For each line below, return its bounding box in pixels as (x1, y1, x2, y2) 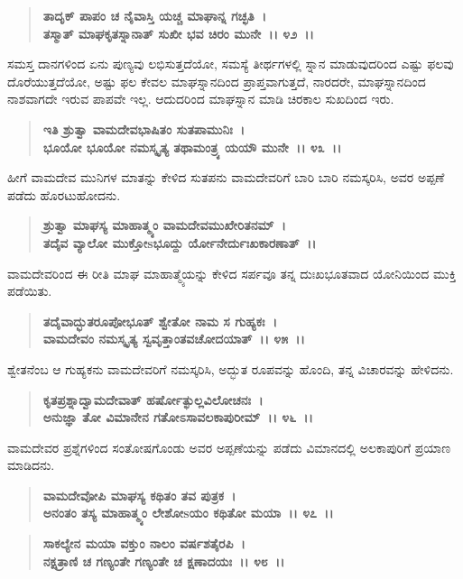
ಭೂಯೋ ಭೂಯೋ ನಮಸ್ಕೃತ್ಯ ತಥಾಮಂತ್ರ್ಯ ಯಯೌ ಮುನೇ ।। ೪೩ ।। (42, 137, 342, 156)
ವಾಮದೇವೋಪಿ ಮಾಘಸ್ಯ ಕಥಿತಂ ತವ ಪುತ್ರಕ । (42, 485, 236, 504)
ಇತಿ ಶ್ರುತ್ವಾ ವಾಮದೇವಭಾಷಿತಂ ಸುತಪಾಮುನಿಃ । (42, 119, 245, 138)
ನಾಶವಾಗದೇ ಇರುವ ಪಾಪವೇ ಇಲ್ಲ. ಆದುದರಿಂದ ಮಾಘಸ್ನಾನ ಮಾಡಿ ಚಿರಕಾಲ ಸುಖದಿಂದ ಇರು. (7, 89, 394, 108)
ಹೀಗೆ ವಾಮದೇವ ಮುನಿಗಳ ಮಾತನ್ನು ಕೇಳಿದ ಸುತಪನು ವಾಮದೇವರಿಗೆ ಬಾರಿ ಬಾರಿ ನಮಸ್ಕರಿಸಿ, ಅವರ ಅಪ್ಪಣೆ (7, 168, 445, 187)
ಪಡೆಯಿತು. (7, 281, 52, 300)
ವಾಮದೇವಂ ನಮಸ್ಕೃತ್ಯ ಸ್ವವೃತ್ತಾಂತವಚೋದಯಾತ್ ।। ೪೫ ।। (42, 329, 305, 348)
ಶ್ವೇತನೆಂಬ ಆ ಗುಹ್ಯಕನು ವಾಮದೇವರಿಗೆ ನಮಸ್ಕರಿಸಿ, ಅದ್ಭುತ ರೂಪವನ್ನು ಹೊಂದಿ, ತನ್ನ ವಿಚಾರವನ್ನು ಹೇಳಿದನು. (7, 359, 454, 378)
